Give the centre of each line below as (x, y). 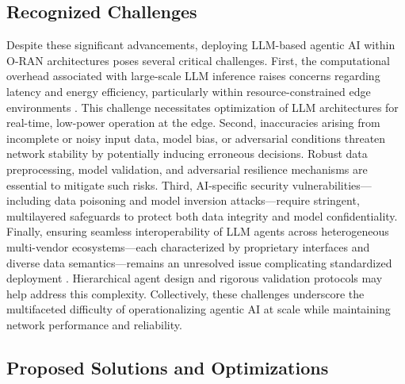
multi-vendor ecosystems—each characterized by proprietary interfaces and (188, 246)
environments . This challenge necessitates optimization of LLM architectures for (202, 107)
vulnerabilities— (332, 184)
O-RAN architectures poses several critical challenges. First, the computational (199, 60)
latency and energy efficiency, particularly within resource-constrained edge (189, 91)
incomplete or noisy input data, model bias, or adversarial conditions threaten (196, 138)
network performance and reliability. (94, 324)
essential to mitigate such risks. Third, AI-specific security (148, 184)
